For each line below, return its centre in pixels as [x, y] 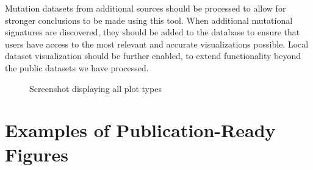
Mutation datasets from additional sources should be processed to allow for [146, 8]
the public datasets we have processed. [77, 67]
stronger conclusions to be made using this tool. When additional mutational [149, 20]
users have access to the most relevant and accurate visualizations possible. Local [157, 44]
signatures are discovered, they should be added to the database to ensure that [153, 32]
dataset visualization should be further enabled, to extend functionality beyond [153, 56]
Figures [37, 154]
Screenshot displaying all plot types [95, 88]
